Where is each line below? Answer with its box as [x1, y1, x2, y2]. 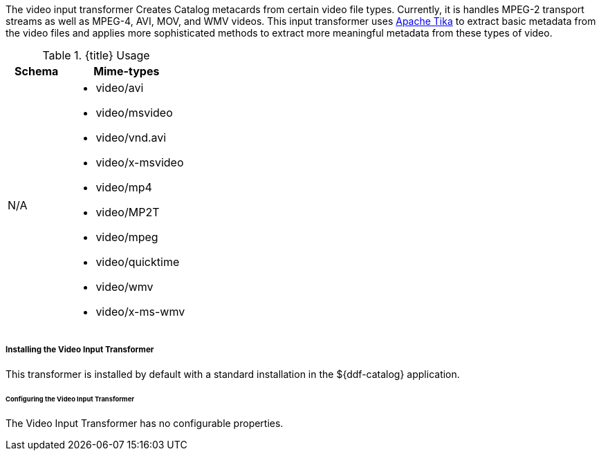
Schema [15, 64, 59, 78]
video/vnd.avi [95, 131, 167, 144]
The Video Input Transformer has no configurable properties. [6, 417, 284, 430]
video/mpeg [95, 230, 158, 244]
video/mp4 [95, 180, 152, 194]
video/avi [95, 81, 144, 95]
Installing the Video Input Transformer [6, 345, 154, 355]
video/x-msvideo [95, 155, 184, 169]
